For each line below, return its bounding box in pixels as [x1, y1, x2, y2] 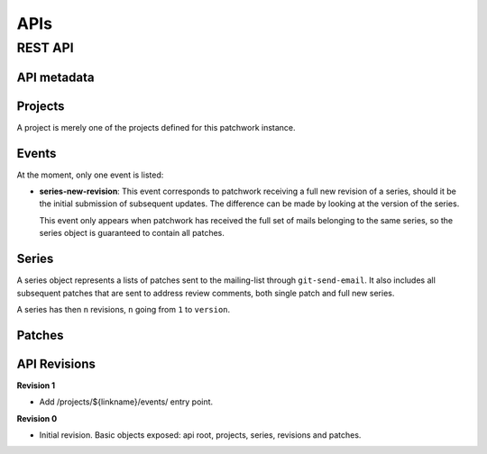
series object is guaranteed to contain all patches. [39, 228, 225, 239]
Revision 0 [16, 413, 58, 423]
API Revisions [16, 356, 96, 371]
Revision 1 [16, 379, 56, 391]
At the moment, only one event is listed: [16, 169, 164, 180]
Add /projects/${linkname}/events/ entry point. [39, 396, 214, 407]
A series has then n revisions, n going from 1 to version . [16, 304, 231, 314]
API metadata [16, 69, 95, 85]
